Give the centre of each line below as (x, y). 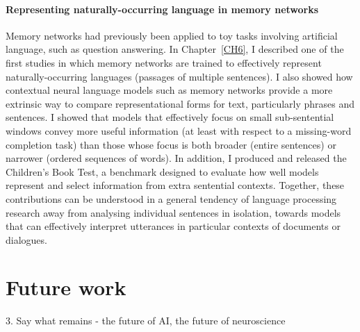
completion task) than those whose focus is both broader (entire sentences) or (171, 144)
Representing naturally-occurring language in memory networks (162, 9)
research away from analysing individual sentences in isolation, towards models (173, 212)
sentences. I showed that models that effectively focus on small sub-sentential (170, 117)
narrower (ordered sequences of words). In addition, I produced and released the (176, 158)
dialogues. (26, 239)
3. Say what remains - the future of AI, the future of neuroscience (146, 321)
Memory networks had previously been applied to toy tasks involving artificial (172, 35)
